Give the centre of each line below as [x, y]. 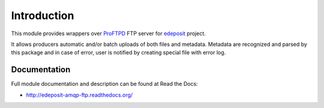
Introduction [43, 16]
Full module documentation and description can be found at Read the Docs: [104, 84]
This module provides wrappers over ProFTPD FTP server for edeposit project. [109, 33]
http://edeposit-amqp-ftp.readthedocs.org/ [79, 95]
